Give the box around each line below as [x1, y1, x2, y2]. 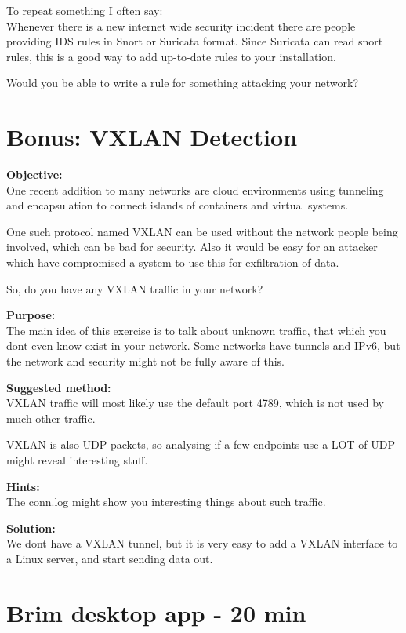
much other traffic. [6, 409, 96, 426]
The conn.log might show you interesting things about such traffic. [6, 493, 326, 510]
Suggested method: [6, 379, 111, 395]
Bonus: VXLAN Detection [6, 121, 298, 153]
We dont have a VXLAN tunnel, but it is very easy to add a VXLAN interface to [6, 535, 398, 551]
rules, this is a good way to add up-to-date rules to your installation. [6, 48, 336, 64]
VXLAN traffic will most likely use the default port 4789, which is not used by [6, 395, 385, 411]
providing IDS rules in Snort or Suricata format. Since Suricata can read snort [6, 33, 383, 49]
